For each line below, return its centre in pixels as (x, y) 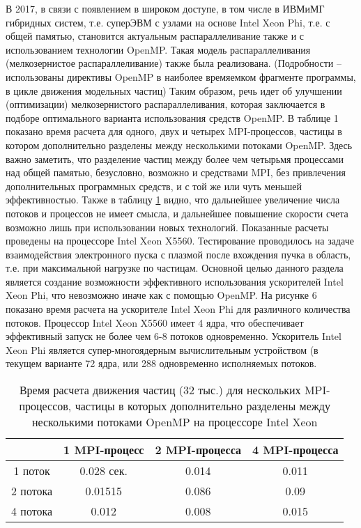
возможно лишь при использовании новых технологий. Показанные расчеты (167, 227)
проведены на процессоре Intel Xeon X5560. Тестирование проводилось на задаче (180, 241)
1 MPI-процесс (104, 450)
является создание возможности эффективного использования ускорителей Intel (175, 281)
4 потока (32, 511)
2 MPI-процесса (198, 450)
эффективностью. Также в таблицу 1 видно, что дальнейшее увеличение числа (173, 200)
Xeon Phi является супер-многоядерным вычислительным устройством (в (162, 349)
